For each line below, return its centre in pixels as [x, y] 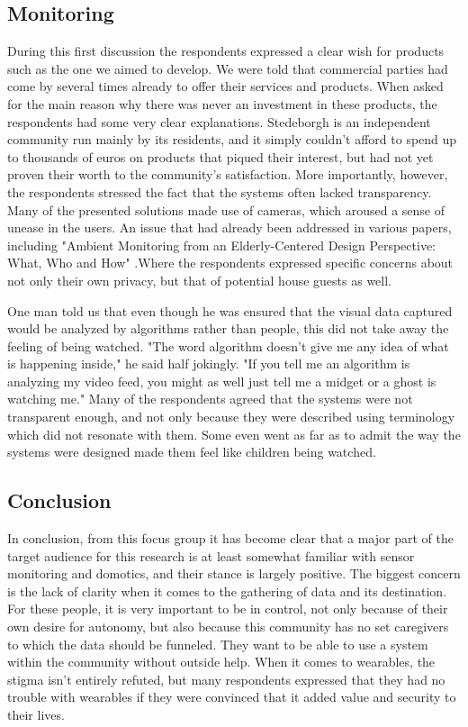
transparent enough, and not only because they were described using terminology [231, 417]
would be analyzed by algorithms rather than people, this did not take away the [228, 328]
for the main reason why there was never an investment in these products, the [222, 103]
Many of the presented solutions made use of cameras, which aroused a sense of [226, 209]
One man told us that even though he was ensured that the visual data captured [230, 310]
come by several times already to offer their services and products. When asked [225, 86]
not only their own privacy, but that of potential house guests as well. [200, 280]
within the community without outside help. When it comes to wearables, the [221, 662]
